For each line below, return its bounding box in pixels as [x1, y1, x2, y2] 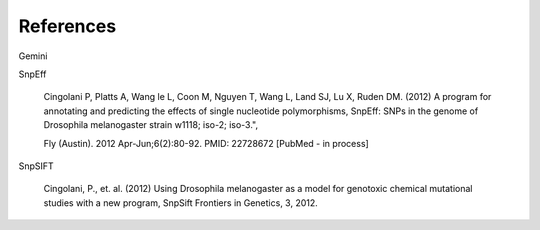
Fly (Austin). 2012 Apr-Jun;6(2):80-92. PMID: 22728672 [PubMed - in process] [43, 137, 369, 149]
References [18, 15, 117, 37]
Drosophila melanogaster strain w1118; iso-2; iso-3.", [43, 119, 259, 131]
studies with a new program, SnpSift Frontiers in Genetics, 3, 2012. [43, 196, 319, 209]
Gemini [18, 50, 48, 62]
